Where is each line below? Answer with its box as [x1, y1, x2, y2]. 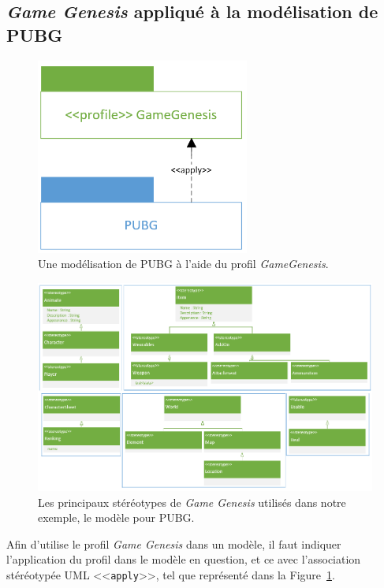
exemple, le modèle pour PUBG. [38, 509, 195, 526]
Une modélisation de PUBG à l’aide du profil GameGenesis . [38, 255, 329, 272]
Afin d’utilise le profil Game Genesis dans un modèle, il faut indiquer [6, 535, 341, 552]
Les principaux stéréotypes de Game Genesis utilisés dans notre [38, 493, 346, 510]
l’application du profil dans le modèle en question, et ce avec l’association [6, 551, 361, 568]
